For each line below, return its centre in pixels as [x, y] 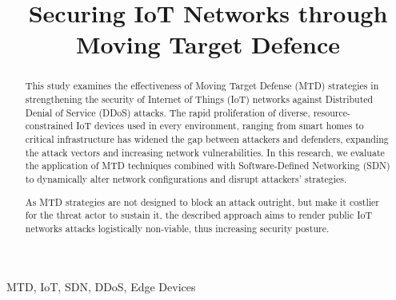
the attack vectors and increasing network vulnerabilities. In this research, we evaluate [205, 152]
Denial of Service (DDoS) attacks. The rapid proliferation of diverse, [168, 112]
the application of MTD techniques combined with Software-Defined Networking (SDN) [208, 166]
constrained [49, 126]
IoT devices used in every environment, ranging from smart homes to [220, 126]
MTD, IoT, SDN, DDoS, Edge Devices [101, 287]
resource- [332, 112]
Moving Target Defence [208, 44]
